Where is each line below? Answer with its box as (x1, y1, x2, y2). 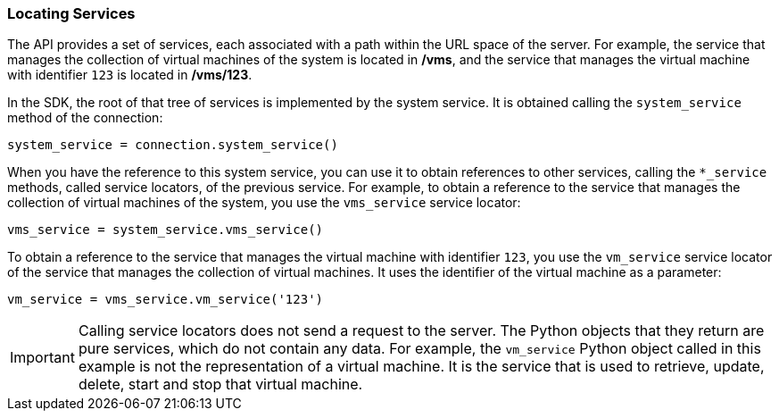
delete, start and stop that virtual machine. (78, 375, 363, 394)
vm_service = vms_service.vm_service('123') (7, 292, 324, 307)
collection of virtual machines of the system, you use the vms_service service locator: (7, 195, 521, 211)
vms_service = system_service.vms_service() (7, 222, 324, 238)
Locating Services (7, 4, 136, 22)
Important (10, 348, 75, 367)
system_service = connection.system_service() (7, 138, 338, 153)
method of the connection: (7, 110, 163, 126)
